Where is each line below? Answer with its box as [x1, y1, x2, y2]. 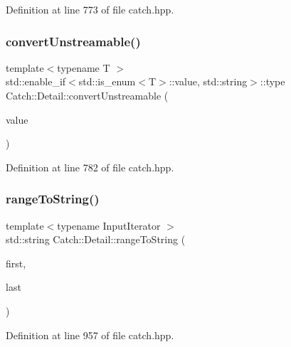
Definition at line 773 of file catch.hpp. [6, 2, 174, 16]
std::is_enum [78, 74, 136, 89]
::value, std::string [169, 74, 248, 89]
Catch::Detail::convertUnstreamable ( [6, 88, 169, 102]
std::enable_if [6, 74, 66, 89]
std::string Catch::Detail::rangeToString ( [6, 232, 186, 247]
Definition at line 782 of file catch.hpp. [6, 159, 174, 174]
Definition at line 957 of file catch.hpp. [6, 327, 174, 342]
